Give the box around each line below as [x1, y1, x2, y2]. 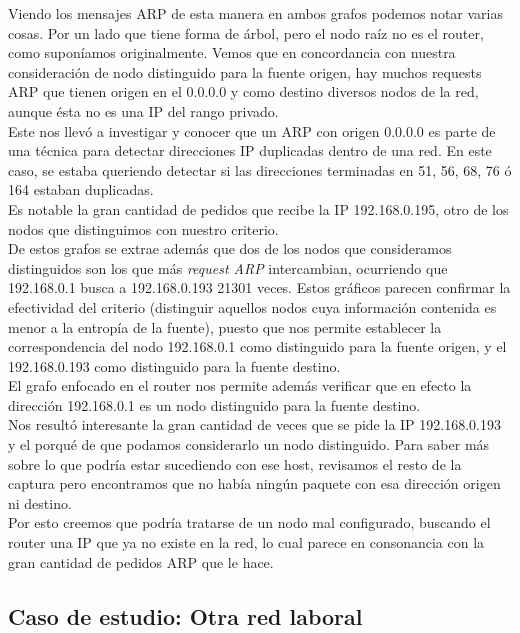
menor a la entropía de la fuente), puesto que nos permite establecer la [8, 316, 442, 337]
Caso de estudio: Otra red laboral [8, 600, 363, 631]
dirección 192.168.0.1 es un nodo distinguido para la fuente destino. [8, 394, 421, 415]
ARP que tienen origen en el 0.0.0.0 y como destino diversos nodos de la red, [8, 81, 479, 102]
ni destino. [8, 492, 72, 513]
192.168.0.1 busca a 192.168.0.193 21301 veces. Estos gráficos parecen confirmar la [8, 277, 511, 298]
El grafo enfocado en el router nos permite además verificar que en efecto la [8, 375, 472, 396]
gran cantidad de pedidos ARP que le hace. [8, 551, 274, 572]
